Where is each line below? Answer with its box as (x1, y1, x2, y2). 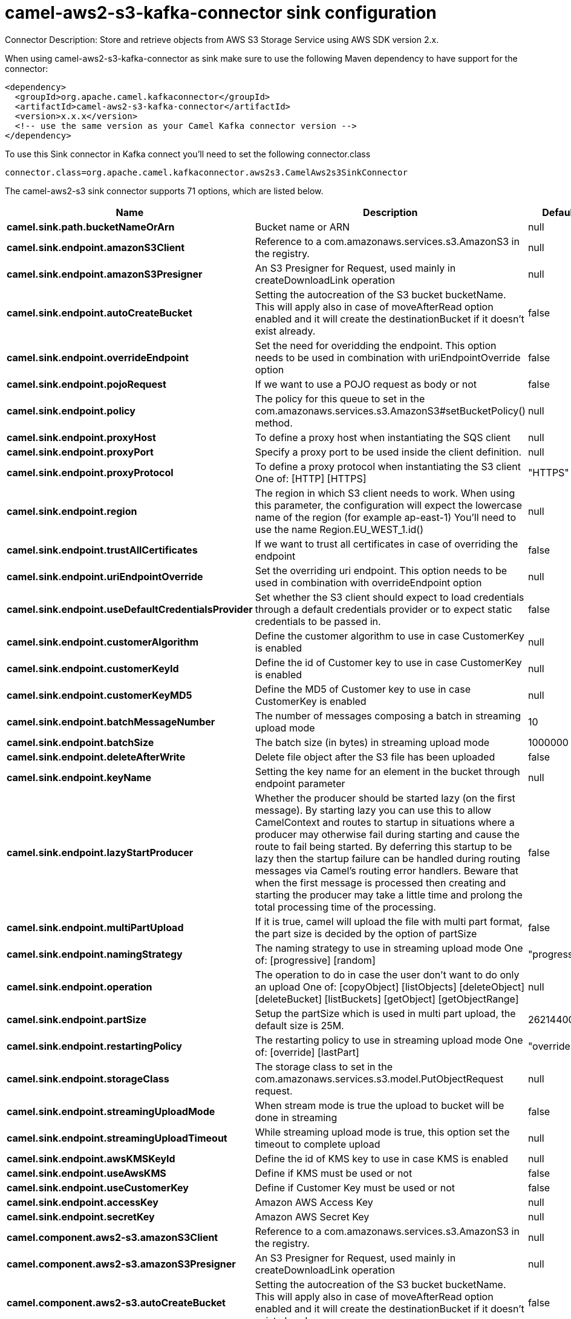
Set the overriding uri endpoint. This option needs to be (255, 564, 507, 577)
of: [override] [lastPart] (255, 1046, 359, 1058)
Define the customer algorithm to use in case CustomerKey (255, 629, 524, 642)
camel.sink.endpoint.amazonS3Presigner (7, 267, 203, 280)
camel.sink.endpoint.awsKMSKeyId (7, 1152, 175, 1165)
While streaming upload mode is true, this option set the (255, 1125, 510, 1138)
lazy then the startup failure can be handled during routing (255, 852, 521, 865)
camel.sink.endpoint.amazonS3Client (7, 241, 184, 254)
